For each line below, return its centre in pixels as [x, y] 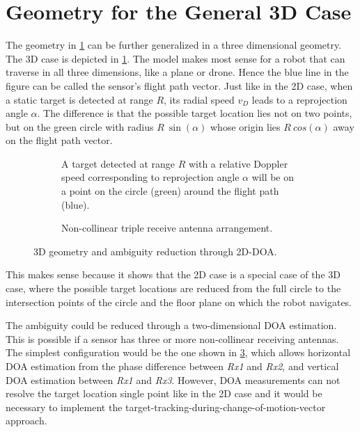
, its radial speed [199, 99]
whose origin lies [245, 126]
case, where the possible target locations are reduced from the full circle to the [173, 288]
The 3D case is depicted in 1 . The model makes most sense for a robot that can [175, 58]
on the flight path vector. [59, 140]
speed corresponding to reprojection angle [150, 177]
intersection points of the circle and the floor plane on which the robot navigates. [179, 302]
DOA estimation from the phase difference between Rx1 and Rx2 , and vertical [172, 366]
